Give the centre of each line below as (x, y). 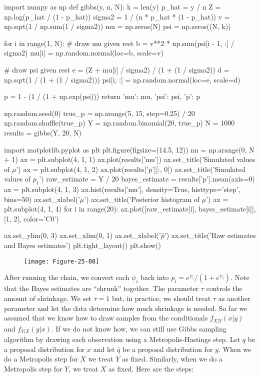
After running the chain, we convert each (67, 277)
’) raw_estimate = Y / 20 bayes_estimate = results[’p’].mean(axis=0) (147, 179)
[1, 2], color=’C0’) (31, 218)
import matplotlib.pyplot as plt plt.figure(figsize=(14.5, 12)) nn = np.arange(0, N (129, 149)
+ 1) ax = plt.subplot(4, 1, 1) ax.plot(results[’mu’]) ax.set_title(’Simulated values (130, 159)
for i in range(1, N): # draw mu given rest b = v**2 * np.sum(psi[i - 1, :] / (119, 43)
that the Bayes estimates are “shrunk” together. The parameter (101, 288)
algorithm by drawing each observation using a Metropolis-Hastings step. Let (122, 339)
